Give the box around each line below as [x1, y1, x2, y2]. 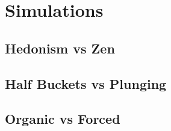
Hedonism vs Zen [5, 38, 115, 57]
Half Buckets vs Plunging [5, 74, 167, 93]
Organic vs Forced [5, 109, 120, 128]
